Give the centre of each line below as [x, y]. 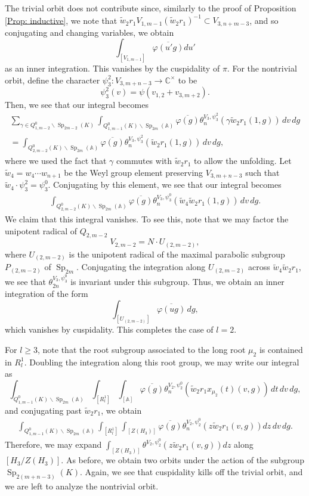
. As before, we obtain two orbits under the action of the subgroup [183, 460]
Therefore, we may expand [53, 444]
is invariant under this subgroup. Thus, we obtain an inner [177, 282]
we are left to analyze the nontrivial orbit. [82, 486]
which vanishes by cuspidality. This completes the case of [109, 329]
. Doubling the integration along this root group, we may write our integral [162, 362]
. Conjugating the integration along [141, 267]
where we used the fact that [56, 161]
